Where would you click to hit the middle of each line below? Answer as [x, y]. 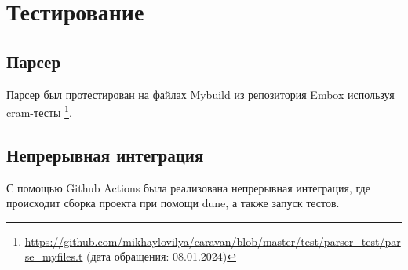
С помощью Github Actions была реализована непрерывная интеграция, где [188, 187]
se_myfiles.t [54, 256]
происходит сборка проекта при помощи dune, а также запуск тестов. [173, 203]
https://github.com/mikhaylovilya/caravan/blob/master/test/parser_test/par [213, 241]
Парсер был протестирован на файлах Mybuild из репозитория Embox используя [200, 94]
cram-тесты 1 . [39, 111]
